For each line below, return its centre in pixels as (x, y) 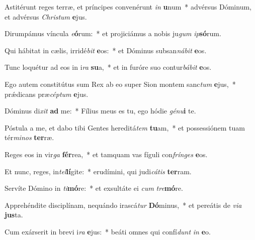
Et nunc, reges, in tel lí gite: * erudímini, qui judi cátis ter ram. (98, 171)
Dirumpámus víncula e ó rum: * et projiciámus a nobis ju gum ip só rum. (113, 33)
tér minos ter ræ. (29, 137)
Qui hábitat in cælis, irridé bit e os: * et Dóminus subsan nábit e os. (106, 50)
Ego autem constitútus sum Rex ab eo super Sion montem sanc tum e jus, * (120, 84)
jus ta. (14, 215)
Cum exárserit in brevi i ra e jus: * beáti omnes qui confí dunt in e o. (108, 231)
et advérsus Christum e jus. (46, 16)
